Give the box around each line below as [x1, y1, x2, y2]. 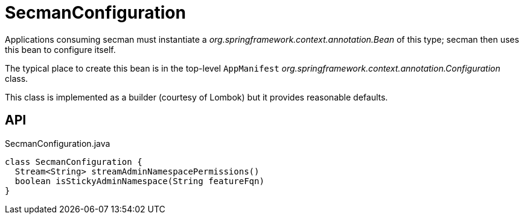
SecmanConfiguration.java [5, 138, 110, 149]
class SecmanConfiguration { [5, 156, 142, 167]
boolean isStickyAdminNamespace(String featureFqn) [14, 176, 264, 186]
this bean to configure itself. [5, 44, 116, 55]
